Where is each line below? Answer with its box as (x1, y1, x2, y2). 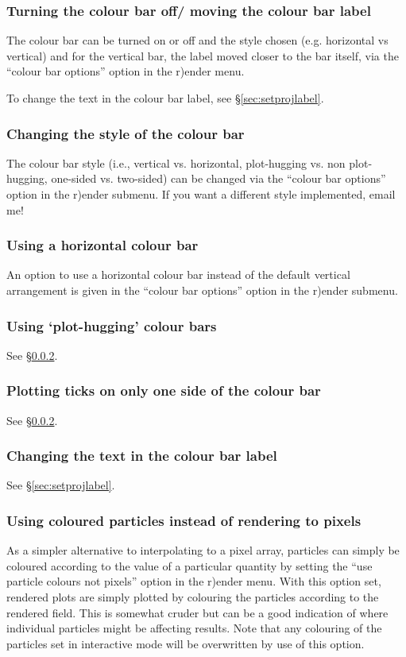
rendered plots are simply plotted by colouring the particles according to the (6, 589, 379, 605)
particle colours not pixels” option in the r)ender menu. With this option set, (6, 573, 381, 589)
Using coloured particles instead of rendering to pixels (6, 510, 362, 530)
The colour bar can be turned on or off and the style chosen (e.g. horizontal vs (6, 32, 389, 48)
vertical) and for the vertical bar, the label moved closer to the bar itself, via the (6, 47, 399, 64)
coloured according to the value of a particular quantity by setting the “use (6, 557, 373, 574)
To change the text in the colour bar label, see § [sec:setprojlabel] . (6, 90, 324, 106)
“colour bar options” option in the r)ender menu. (6, 63, 245, 79)
